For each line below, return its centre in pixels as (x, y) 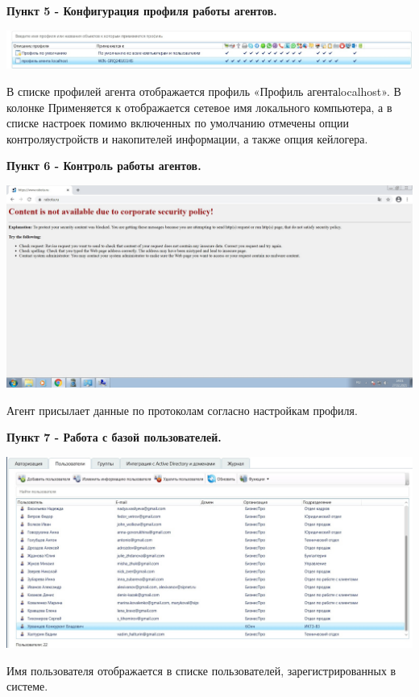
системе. (27, 686)
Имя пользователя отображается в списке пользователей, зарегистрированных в (201, 670)
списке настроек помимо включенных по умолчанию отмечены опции (178, 123)
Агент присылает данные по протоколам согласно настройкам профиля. (182, 410)
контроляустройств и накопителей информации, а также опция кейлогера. (187, 138)
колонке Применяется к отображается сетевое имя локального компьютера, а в (199, 107)
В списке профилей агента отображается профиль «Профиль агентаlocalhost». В (204, 91)
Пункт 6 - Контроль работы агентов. (104, 166)
